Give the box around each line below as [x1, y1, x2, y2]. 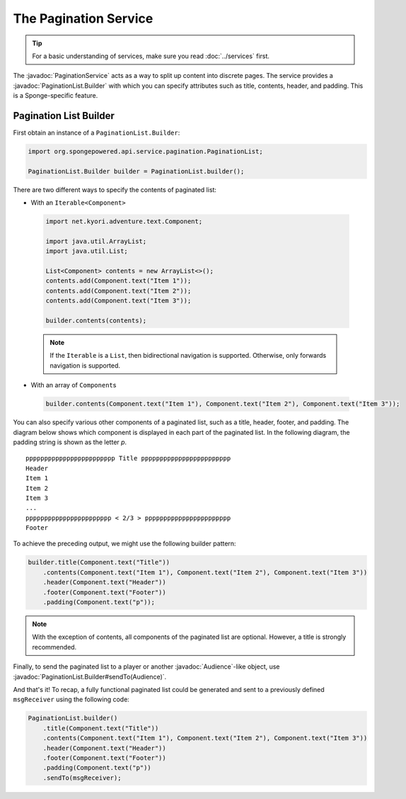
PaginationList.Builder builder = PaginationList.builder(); [28, 167, 245, 175]
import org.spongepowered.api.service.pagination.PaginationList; [28, 147, 263, 155]
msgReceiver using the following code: [13, 695, 130, 704]
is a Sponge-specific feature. [13, 91, 98, 100]
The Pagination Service [13, 11, 153, 26]
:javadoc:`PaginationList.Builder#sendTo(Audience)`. [13, 672, 167, 681]
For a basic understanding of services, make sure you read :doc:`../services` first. [32, 52, 270, 60]
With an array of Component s [30, 381, 117, 390]
